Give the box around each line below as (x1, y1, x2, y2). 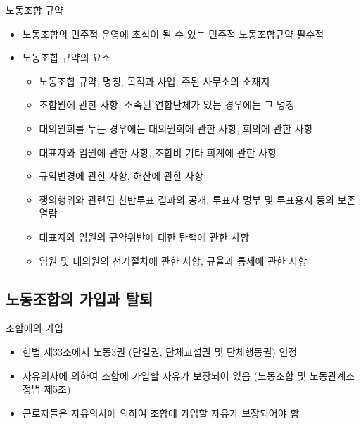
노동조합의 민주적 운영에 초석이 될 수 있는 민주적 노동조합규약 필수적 (22, 26, 324, 41)
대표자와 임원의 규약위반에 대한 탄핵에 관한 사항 (39, 229, 250, 244)
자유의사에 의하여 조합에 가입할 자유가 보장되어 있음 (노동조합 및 (22, 368, 307, 382)
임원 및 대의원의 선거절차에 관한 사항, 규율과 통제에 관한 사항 (39, 253, 308, 268)
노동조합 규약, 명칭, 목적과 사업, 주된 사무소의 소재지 (39, 73, 270, 88)
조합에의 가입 (6, 320, 63, 335)
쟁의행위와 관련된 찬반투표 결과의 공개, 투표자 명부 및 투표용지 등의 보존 (39, 192, 356, 206)
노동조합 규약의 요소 (22, 50, 111, 65)
